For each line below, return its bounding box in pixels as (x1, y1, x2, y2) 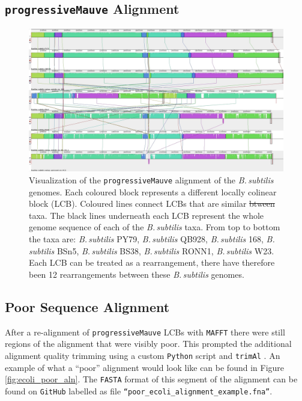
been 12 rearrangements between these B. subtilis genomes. (29, 268, 244, 280)
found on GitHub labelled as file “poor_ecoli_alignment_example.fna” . (5, 384, 273, 397)
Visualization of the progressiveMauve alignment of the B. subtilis (29, 174, 274, 186)
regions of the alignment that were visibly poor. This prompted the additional (5, 337, 292, 350)
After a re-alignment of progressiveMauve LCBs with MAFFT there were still (5, 325, 285, 338)
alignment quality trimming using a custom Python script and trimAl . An (5, 349, 280, 361)
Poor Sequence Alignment (5, 297, 170, 316)
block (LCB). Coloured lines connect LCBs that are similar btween (29, 197, 275, 210)
